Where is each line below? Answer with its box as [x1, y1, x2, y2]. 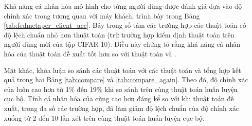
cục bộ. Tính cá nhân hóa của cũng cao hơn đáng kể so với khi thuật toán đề [4, 93, 234, 104]
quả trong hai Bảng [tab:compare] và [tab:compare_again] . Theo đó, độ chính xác [4, 74, 249, 85]
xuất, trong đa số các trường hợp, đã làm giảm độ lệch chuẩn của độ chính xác [4, 103, 239, 113]
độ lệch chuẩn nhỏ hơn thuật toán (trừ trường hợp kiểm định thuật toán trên [4, 29, 234, 39]
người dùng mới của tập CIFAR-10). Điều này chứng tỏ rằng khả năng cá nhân [4, 39, 240, 49]
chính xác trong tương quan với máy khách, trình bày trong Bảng [4, 10, 200, 20]
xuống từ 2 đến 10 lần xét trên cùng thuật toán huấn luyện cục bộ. [4, 112, 204, 123]
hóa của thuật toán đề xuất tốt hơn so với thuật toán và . [4, 48, 176, 58]
